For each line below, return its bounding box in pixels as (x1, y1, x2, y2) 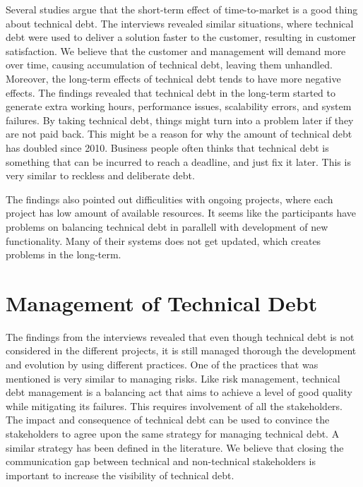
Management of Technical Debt (6, 288, 318, 317)
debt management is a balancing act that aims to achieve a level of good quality (6, 385, 352, 399)
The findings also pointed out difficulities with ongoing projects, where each (6, 191, 333, 206)
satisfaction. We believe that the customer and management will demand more (6, 43, 346, 58)
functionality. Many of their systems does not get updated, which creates (6, 233, 321, 248)
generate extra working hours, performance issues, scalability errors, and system (6, 99, 352, 114)
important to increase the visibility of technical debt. (6, 467, 234, 482)
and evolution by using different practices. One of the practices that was (6, 357, 319, 371)
